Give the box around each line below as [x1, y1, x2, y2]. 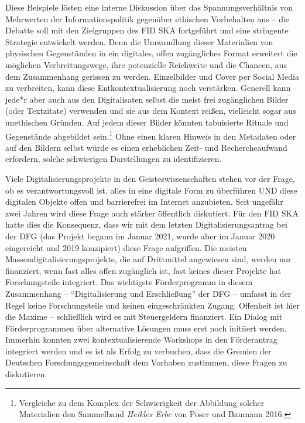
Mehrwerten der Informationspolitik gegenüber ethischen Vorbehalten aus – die [5, 12, 290, 25]
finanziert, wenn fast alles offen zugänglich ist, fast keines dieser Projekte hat [5, 264, 282, 276]
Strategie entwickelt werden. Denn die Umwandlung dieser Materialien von [5, 35, 273, 48]
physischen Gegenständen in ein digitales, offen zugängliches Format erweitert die [5, 47, 297, 59]
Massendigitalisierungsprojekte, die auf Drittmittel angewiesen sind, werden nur [5, 253, 292, 265]
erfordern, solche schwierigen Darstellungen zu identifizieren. [5, 153, 222, 165]
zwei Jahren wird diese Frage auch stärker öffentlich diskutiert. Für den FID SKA [5, 207, 299, 219]
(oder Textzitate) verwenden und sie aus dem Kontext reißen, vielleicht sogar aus [5, 104, 296, 117]
